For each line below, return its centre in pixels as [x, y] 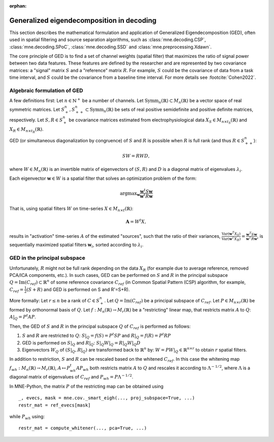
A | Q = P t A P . [23, 317]
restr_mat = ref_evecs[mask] [55, 405]
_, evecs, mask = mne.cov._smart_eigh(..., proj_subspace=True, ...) [107, 398]
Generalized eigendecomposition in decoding [83, 20]
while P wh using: [27, 417]
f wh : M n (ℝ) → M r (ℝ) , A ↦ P [40, 368]
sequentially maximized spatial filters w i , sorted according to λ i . [77, 245]
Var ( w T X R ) [231, 239]
